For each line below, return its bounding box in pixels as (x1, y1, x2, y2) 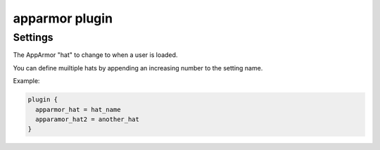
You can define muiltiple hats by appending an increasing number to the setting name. (13, 63, 263, 72)
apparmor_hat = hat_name (35, 106, 121, 113)
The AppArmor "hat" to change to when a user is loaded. (13, 51, 178, 59)
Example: (13, 77, 40, 85)
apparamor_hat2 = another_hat (35, 115, 140, 123)
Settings (13, 31, 53, 44)
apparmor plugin (13, 11, 113, 26)
